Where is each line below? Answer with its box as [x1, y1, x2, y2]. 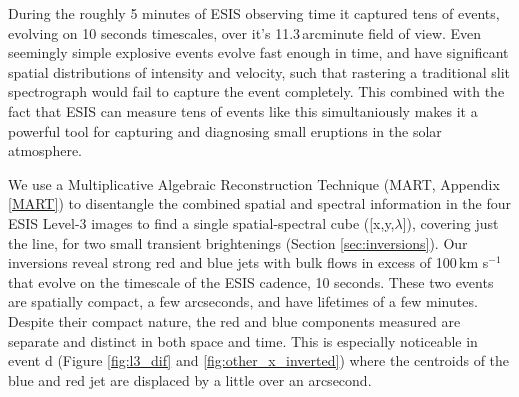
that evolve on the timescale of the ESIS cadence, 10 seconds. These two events [8, 271, 494, 292]
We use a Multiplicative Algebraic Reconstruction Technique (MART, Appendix [8, 173, 500, 194]
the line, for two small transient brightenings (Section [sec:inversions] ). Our [8, 232, 468, 253]
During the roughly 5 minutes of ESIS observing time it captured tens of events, [8, 3, 500, 23]
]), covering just [402, 212, 499, 233]
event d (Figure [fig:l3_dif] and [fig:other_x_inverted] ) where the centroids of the [8, 350, 510, 371]
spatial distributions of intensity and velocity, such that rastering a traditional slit [8, 61, 511, 82]
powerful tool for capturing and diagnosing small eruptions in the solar [8, 120, 442, 141]
